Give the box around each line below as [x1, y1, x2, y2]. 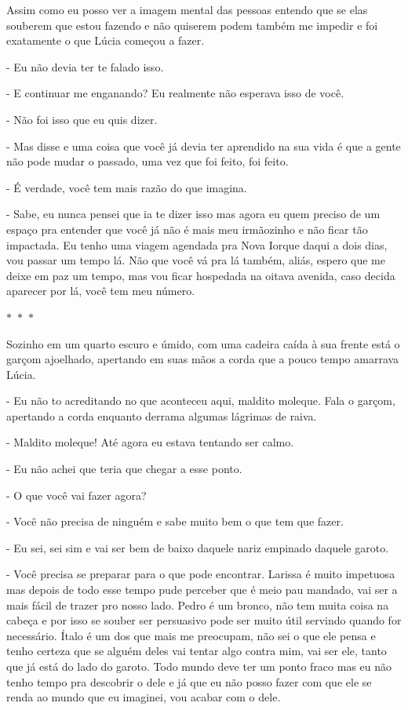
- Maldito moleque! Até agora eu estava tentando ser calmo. [6, 434, 294, 450]
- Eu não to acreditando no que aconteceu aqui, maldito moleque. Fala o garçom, [6, 392, 395, 409]
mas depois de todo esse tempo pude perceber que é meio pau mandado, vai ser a [6, 581, 398, 598]
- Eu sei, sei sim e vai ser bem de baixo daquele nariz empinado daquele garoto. [6, 539, 389, 555]
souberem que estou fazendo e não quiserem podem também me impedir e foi [6, 16, 378, 33]
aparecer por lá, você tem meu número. [6, 282, 195, 299]
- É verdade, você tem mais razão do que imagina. [6, 179, 247, 195]
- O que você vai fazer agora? [6, 486, 147, 503]
